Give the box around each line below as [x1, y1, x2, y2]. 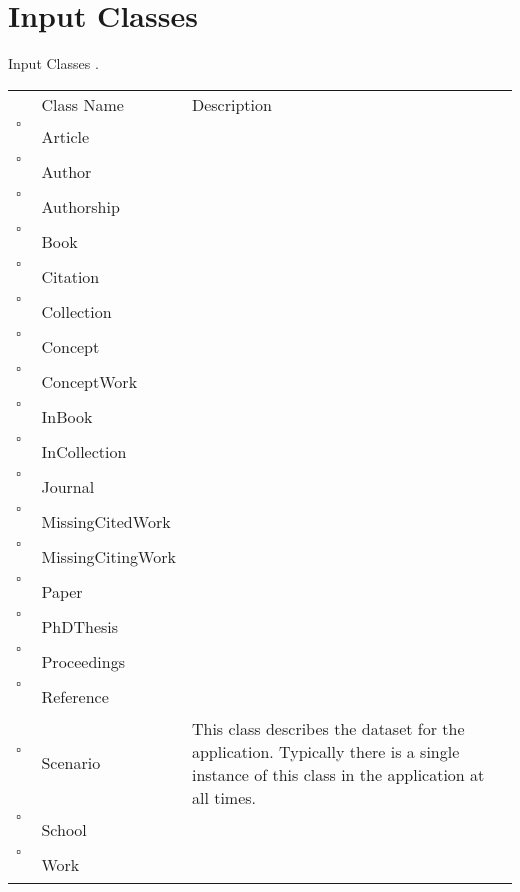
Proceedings [41, 649, 125, 673]
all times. [191, 785, 257, 809]
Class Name [41, 92, 124, 116]
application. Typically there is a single [191, 739, 460, 763]
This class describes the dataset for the [191, 716, 465, 740]
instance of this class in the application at [191, 762, 485, 786]
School [41, 817, 87, 841]
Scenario [41, 751, 101, 775]
